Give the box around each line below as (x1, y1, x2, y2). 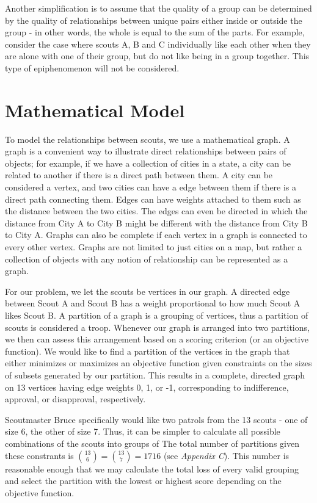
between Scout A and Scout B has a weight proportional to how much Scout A (5, 297, 301, 309)
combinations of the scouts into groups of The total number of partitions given (5, 436, 299, 449)
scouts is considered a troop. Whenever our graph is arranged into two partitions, (5, 320, 310, 333)
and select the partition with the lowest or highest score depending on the (5, 474, 282, 487)
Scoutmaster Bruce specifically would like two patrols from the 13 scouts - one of (5, 413, 308, 425)
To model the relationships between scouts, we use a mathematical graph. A (5, 132, 290, 145)
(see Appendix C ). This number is (163, 449, 290, 461)
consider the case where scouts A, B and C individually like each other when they (5, 37, 311, 50)
